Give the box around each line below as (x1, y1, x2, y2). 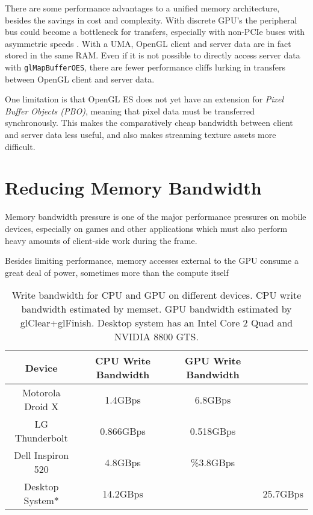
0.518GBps (190, 423, 236, 438)
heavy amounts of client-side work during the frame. (5, 234, 197, 246)
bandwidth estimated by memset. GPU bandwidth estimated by (21, 302, 292, 316)
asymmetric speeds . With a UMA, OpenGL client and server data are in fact (5, 37, 291, 49)
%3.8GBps (191, 455, 235, 469)
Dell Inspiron (14, 448, 69, 463)
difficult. (5, 140, 36, 152)
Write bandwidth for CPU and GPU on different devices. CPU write (11, 288, 302, 302)
